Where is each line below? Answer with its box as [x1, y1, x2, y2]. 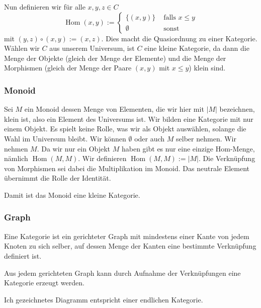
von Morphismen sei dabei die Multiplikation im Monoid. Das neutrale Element [4, 163, 250, 173]
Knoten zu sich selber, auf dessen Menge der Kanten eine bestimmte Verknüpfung [4, 241, 256, 251]
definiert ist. [4, 250, 42, 261]
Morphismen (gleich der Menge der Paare [4, 62, 132, 73]
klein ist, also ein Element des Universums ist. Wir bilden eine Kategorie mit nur [4, 113, 253, 124]
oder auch [134, 133, 165, 143]
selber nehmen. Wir [176, 133, 236, 143]
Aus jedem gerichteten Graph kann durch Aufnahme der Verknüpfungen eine [4, 267, 241, 278]
